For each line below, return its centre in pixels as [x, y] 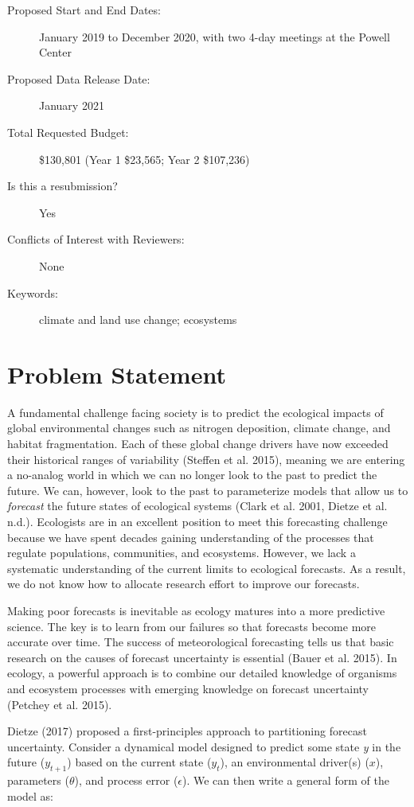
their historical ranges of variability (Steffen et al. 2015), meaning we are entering [206, 459]
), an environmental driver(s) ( [295, 762]
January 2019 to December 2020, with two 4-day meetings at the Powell [215, 36]
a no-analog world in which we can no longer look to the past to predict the [192, 475]
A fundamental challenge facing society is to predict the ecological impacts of [195, 412]
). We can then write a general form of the [286, 780]
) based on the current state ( [139, 762]
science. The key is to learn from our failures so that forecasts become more [192, 626]
